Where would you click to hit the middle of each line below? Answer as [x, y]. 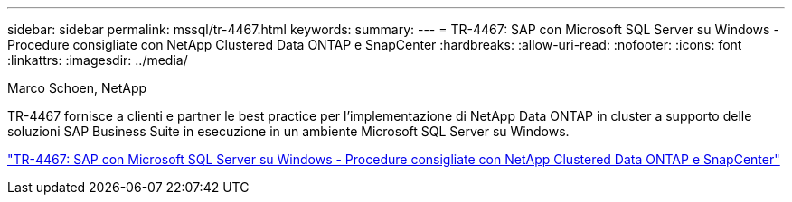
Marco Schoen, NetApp [77, 88]
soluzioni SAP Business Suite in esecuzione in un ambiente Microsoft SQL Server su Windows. [288, 131]
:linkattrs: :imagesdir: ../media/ [98, 60]
